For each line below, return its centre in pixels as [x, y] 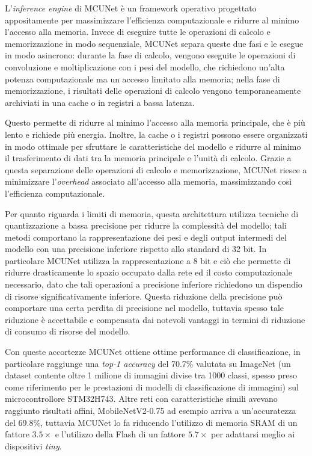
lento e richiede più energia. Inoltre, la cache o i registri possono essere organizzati [156, 134]
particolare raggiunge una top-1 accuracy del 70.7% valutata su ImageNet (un [148, 363]
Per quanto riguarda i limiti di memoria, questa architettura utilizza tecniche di [152, 213]
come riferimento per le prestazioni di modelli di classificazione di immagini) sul [152, 387]
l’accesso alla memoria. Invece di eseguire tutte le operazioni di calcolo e [138, 32]
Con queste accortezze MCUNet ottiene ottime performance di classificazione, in [153, 352]
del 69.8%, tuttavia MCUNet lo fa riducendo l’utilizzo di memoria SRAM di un [151, 422]
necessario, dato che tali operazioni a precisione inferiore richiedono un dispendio [154, 284]
